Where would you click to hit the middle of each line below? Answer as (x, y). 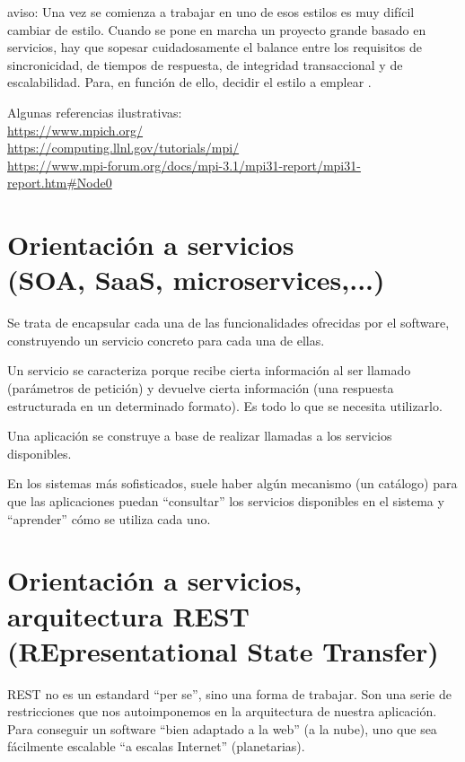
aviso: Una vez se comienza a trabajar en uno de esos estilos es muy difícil (211, 12)
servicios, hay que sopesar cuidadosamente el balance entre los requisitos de (215, 47)
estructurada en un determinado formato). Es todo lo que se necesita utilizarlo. (225, 405)
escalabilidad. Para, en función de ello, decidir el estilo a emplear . (189, 82)
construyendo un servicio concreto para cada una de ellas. (166, 340)
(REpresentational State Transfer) (223, 650)
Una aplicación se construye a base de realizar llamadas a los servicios (200, 436)
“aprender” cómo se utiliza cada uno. (109, 518)
